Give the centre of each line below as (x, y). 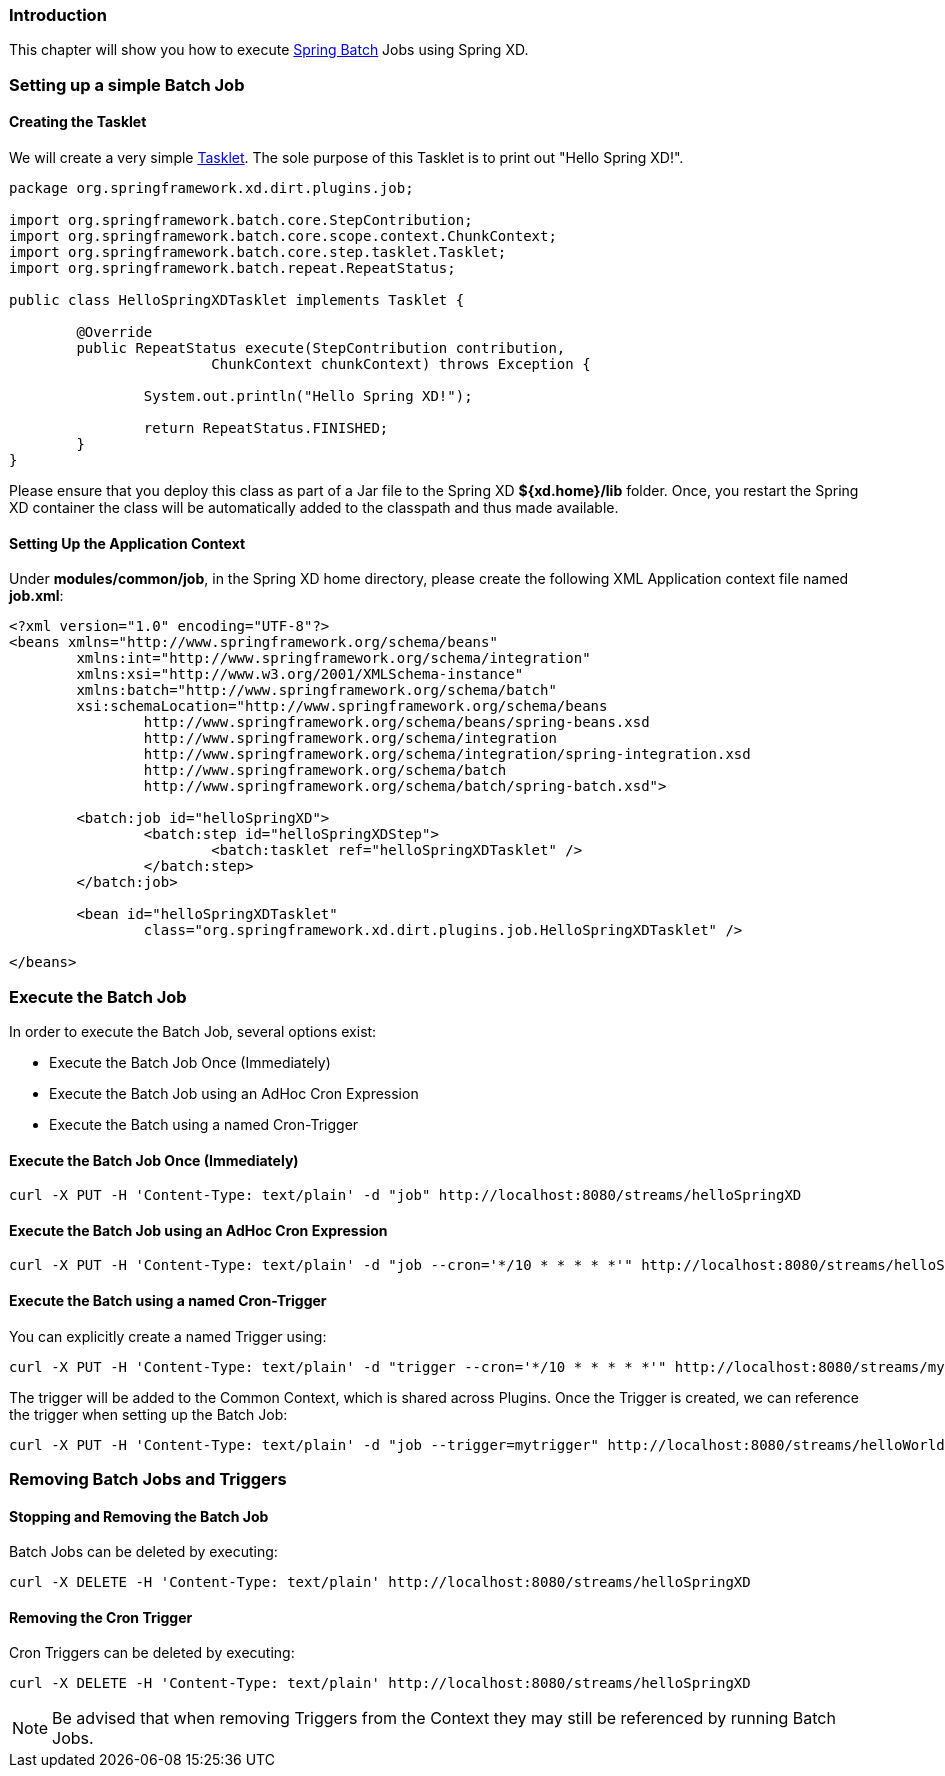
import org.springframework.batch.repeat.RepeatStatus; (232, 267)
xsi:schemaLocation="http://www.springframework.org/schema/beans (342, 706)
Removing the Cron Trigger (101, 1617)
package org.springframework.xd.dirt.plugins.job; (211, 187)
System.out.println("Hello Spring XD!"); (308, 395)
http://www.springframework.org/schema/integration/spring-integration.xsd (447, 754)
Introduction (58, 15)
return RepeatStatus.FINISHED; (266, 427)
